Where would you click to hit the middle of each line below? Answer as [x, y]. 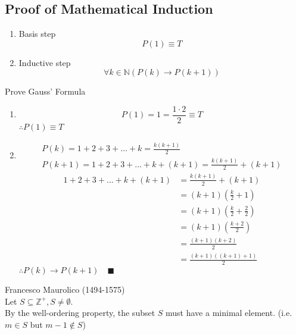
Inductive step [45, 62]
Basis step [37, 34]
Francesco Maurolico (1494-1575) [65, 289]
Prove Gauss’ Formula [45, 91]
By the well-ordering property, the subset [80, 313]
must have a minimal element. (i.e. [229, 313]
